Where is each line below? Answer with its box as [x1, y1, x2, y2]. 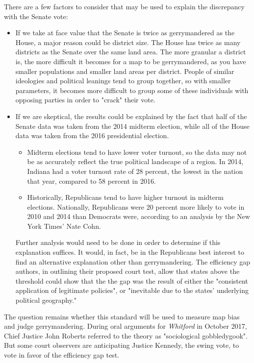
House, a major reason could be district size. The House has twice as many [15, 37, 241, 47]
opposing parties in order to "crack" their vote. [15, 95, 155, 105]
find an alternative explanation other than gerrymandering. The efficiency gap [15, 256, 250, 266]
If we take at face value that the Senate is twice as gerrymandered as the [15, 27, 235, 38]
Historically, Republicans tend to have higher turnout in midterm [27, 192, 224, 202]
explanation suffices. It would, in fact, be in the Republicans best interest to [15, 247, 244, 257]
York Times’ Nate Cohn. [27, 220, 101, 231]
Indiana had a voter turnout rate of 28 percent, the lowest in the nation [27, 166, 243, 176]
